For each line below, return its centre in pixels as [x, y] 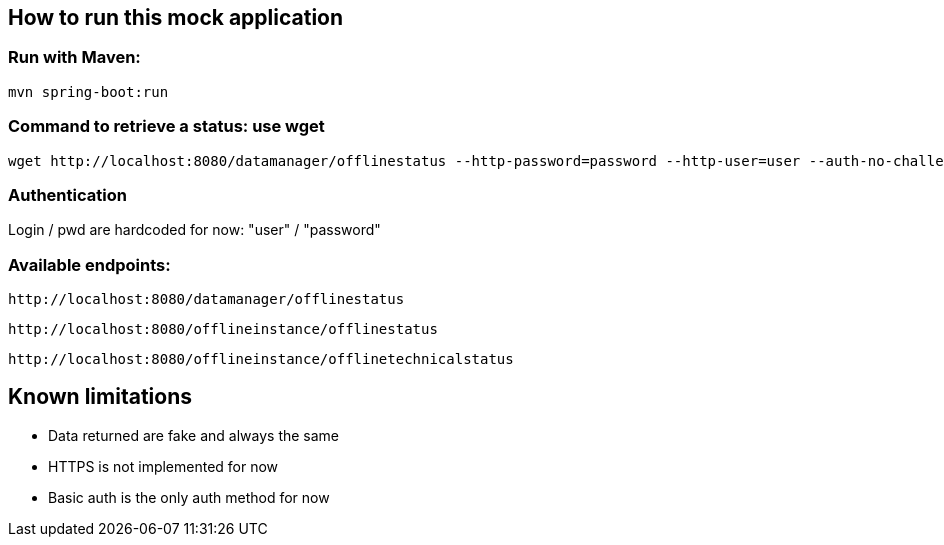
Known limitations [100, 397]
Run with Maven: [74, 57]
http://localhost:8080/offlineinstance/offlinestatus [223, 329]
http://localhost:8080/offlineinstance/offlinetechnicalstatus [261, 359]
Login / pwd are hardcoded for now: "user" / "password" [194, 230]
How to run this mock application [176, 17]
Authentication [67, 194]
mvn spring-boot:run [88, 91]
